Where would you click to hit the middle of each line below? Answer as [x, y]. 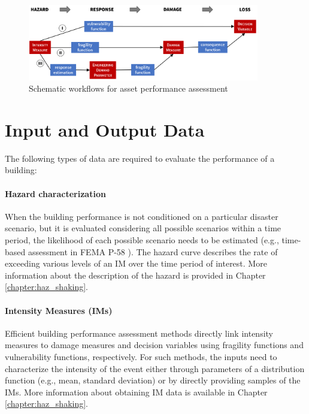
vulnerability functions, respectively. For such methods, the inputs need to [141, 357]
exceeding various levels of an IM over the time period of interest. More [136, 263]
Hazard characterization [55, 193]
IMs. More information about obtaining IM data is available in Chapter [136, 392]
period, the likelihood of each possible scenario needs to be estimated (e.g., [142, 240]
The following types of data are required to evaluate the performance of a [140, 158]
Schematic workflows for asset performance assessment [128, 88]
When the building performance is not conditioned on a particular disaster [142, 216]
